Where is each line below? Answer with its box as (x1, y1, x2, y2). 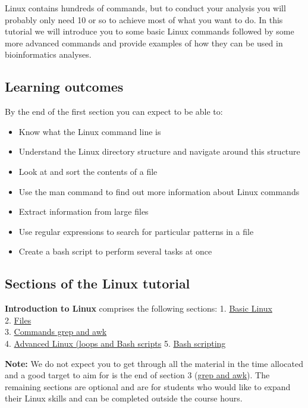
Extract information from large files (18, 205, 149, 218)
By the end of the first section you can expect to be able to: (5, 105, 223, 118)
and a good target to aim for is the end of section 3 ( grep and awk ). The (5, 369, 270, 381)
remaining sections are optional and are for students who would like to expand (5, 380, 291, 393)
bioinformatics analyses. (5, 48, 92, 61)
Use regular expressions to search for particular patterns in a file (18, 225, 254, 237)
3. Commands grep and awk (5, 325, 107, 338)
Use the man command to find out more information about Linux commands (18, 185, 300, 197)
